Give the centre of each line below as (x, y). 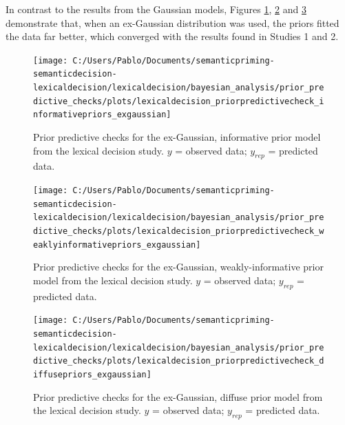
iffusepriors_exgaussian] (92, 374)
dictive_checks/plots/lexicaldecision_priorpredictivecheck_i (179, 101)
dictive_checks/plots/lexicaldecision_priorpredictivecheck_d (179, 361)
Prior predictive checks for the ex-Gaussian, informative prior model (177, 137)
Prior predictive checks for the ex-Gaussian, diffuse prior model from (178, 396)
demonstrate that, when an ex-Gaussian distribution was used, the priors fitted (172, 22)
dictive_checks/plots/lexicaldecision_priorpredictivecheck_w (179, 231)
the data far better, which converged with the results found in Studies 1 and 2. (172, 36)
